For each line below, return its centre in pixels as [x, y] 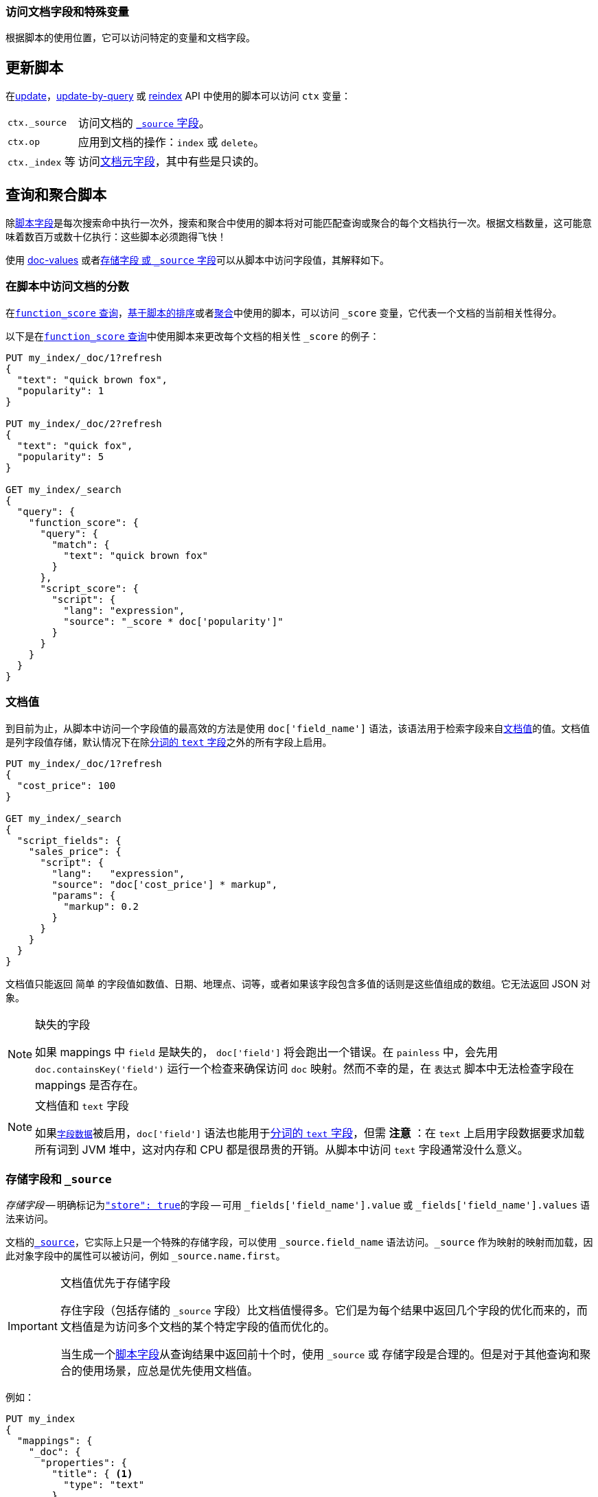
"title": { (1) [92, 1474]
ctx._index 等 [42, 162]
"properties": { [84, 1463]
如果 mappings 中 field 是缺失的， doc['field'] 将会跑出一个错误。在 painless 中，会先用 [266, 1052]
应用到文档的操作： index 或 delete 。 [171, 142]
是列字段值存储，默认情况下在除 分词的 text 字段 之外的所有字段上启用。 [169, 742]
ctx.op [24, 141]
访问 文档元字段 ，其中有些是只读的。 [171, 162]
